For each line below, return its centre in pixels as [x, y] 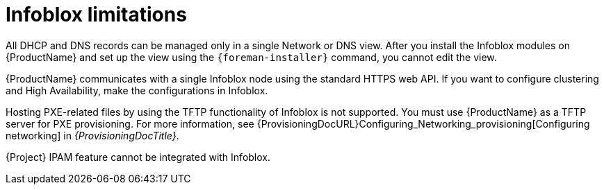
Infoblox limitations [96, 15]
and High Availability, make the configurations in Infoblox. [137, 90]
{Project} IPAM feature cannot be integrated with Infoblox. [138, 157]
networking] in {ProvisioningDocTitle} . [92, 135]
